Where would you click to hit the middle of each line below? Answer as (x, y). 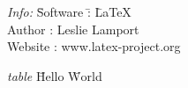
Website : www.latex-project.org (94, 46)
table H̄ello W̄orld (55, 75)
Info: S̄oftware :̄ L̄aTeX (69, 11)
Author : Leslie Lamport (73, 29)
